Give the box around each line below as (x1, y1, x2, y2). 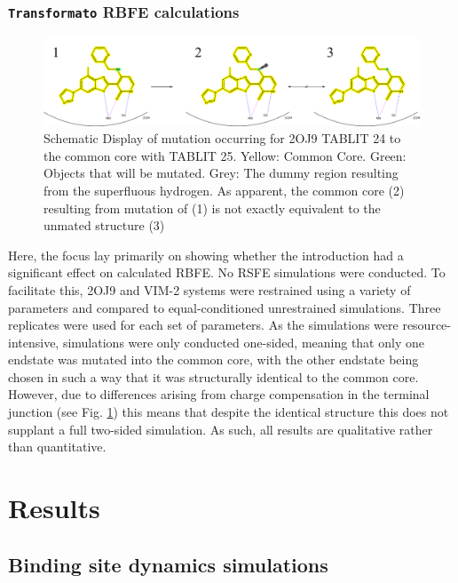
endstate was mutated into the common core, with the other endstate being (8, 350, 419, 369)
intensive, (8, 332, 59, 351)
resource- (402, 315, 451, 334)
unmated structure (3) (43, 216, 165, 235)
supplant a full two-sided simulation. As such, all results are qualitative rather (8, 419, 433, 438)
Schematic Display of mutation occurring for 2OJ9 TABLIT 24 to (43, 129, 401, 148)
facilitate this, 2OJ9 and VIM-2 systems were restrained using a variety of (8, 280, 411, 299)
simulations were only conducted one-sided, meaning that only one (62, 332, 424, 351)
